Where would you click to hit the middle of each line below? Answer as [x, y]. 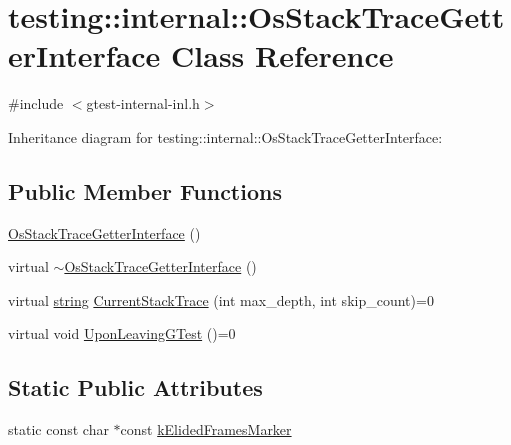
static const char [58, 429]
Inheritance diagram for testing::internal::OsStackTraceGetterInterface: [225, 136]
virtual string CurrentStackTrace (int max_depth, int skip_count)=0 [221, 299]
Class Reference [282, 55]
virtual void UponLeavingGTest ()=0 [122, 333]
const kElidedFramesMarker [206, 429]
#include [36, 103]
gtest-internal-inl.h [143, 103]
